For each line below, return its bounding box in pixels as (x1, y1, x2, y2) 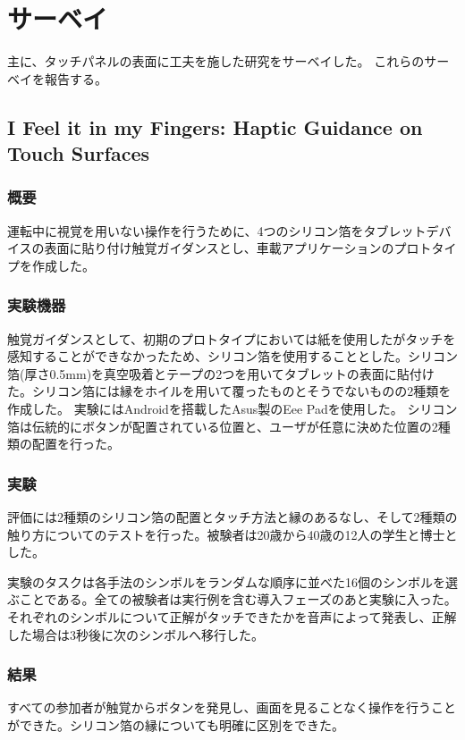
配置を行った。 (31, 434, 120, 453)
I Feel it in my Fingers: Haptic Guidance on (7, 113, 423, 140)
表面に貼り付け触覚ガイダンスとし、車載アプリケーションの (44, 239, 394, 257)
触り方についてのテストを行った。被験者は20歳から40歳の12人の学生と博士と (7, 525, 458, 543)
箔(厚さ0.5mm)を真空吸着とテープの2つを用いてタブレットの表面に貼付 (7, 364, 422, 383)
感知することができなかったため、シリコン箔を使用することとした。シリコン (7, 347, 458, 366)
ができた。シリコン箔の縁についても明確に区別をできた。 (7, 716, 344, 735)
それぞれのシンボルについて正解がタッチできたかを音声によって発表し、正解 (7, 608, 457, 626)
